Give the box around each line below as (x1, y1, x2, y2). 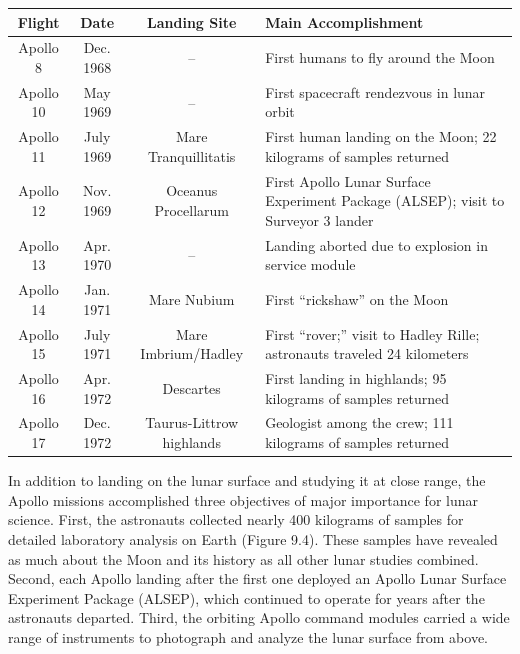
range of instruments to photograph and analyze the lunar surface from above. (8, 626, 489, 647)
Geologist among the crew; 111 (265, 412, 454, 433)
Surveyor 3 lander (265, 209, 374, 230)
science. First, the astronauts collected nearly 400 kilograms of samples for (8, 509, 464, 530)
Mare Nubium (148, 288, 235, 309)
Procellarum (154, 200, 229, 221)
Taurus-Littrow (145, 412, 239, 433)
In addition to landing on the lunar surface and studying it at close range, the (8, 470, 486, 491)
